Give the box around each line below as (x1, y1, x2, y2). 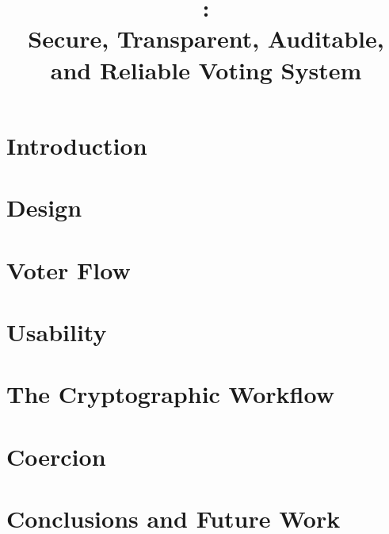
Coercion (6, 440, 106, 472)
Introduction (6, 129, 147, 161)
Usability (6, 315, 107, 348)
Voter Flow (6, 253, 131, 286)
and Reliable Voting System (50, 53, 362, 86)
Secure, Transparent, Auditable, (28, 22, 384, 55)
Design (6, 191, 82, 224)
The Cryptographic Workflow (6, 378, 334, 410)
